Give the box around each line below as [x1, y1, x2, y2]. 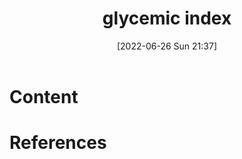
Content [9, 85, 79, 108]
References [9, 132, 107, 154]
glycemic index [102, 7, 232, 30]
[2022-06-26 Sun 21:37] [116, 40, 218, 52]
